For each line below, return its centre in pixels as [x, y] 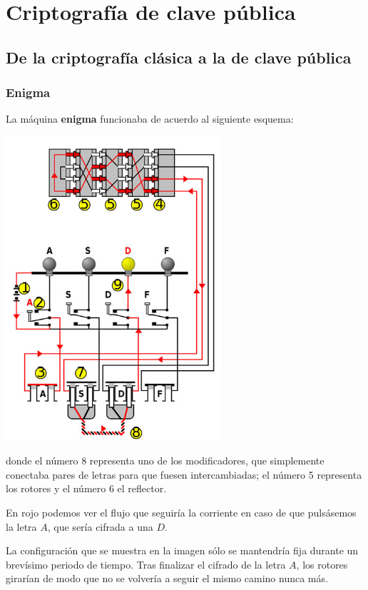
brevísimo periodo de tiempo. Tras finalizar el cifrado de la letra [146, 564]
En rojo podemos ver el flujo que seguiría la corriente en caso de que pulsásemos [181, 513]
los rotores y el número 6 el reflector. [86, 488]
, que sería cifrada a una [100, 526]
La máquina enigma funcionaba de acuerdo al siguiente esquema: [150, 119]
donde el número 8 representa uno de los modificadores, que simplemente [165, 461]
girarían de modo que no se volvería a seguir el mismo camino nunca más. [167, 578]
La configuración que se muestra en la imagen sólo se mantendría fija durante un [182, 550]
